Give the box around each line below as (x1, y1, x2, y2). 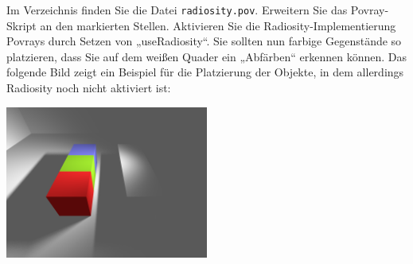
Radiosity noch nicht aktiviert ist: (6, 80, 171, 96)
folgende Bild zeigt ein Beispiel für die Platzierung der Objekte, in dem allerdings (6, 64, 404, 80)
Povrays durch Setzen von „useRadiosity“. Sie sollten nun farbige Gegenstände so (6, 33, 402, 49)
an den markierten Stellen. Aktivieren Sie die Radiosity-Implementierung (40, 17, 396, 33)
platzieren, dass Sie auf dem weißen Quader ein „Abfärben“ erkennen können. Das (6, 48, 407, 64)
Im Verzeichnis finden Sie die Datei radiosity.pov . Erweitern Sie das (6, 2, 348, 17)
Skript (6, 17, 37, 33)
